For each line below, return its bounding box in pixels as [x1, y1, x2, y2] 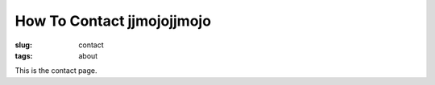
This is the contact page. [14, 66, 97, 75]
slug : [14, 40, 32, 50]
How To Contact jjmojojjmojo [14, 12, 212, 30]
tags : [14, 51, 33, 60]
